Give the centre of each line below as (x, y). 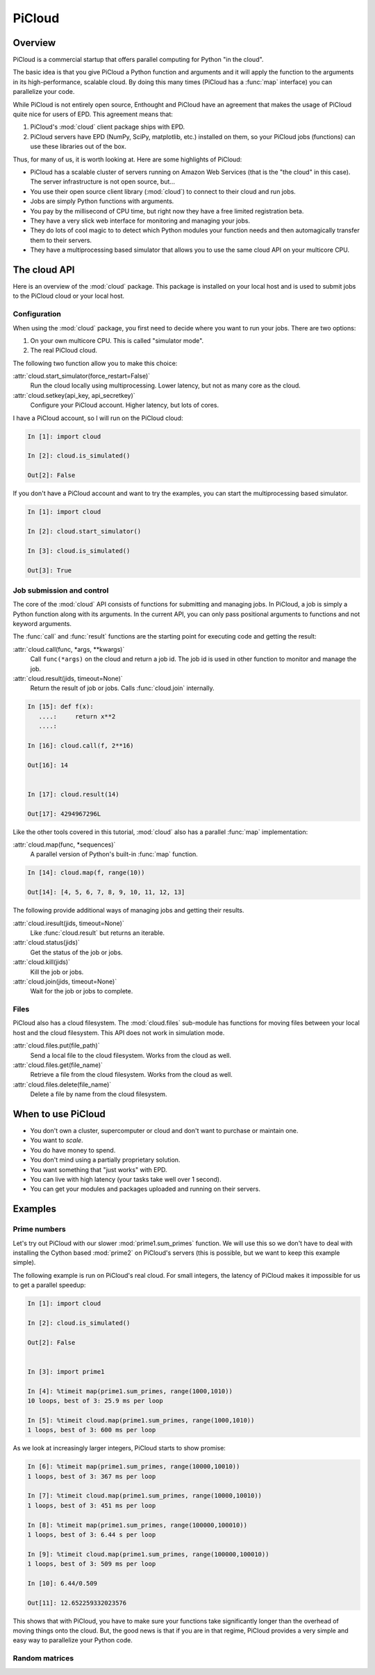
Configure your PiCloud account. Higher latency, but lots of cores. (124, 405)
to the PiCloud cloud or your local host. (69, 296)
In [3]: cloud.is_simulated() (79, 551)
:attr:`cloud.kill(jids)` (42, 962)
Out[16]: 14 (48, 765)
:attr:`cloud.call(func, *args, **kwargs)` (69, 649)
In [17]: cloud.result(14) (73, 794)
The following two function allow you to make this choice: (95, 363)
